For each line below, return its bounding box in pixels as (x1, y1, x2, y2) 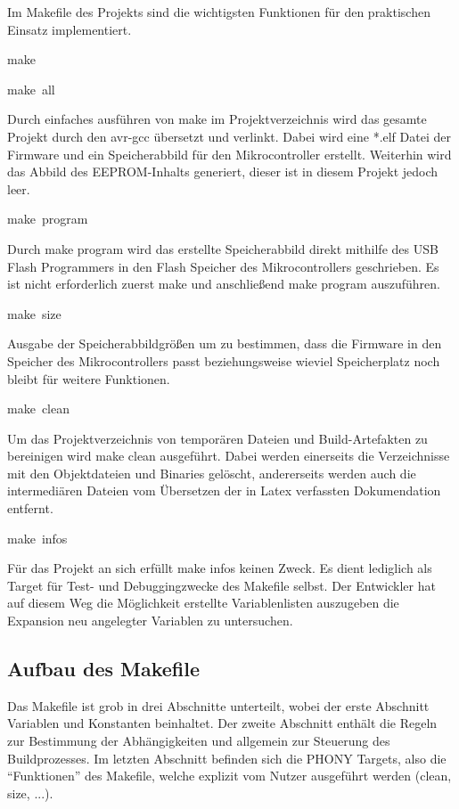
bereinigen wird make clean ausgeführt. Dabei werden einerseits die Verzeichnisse (7, 446, 450, 465)
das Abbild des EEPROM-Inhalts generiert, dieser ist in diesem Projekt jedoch (7, 162, 439, 181)
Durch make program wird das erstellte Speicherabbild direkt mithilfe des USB (7, 239, 439, 257)
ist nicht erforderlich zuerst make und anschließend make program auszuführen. (7, 274, 440, 293)
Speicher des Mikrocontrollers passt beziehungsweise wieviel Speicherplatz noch (7, 351, 440, 370)
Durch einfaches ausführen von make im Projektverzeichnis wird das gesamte (7, 110, 427, 128)
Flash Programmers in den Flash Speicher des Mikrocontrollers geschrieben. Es (7, 257, 439, 275)
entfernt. (7, 499, 53, 518)
